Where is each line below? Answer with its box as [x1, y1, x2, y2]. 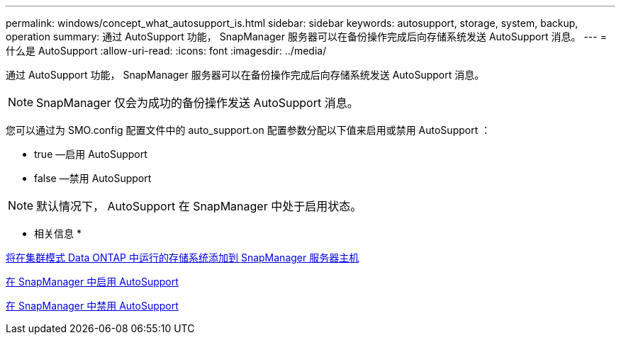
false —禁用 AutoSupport [34, 172, 152, 184]
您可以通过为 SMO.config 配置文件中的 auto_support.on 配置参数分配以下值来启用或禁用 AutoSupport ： [6, 124, 491, 136]
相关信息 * [34, 227, 82, 239]
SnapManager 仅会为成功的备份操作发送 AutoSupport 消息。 [36, 96, 359, 110]
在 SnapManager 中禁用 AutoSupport [6, 300, 179, 312]
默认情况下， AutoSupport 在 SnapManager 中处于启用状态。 [36, 199, 362, 213]
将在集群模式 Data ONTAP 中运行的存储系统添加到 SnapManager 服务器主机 [6, 251, 359, 263]
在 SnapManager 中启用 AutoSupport [6, 276, 179, 288]
